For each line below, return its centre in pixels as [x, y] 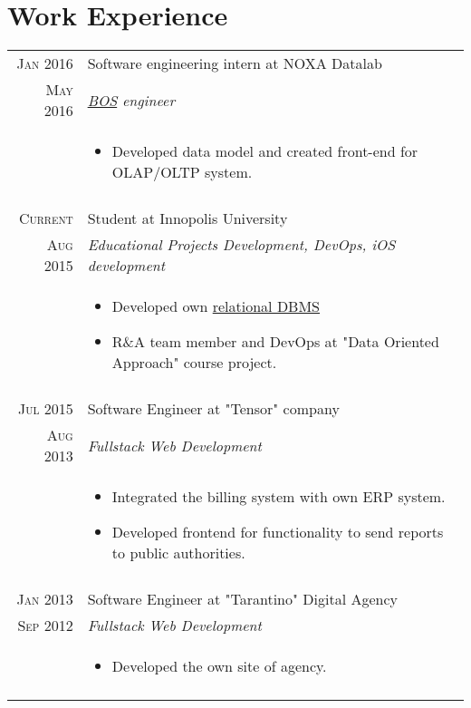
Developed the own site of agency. [219, 666]
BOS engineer [131, 100]
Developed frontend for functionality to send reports [278, 532]
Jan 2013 [45, 599]
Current [46, 218]
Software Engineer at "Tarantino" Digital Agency [242, 599]
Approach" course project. [194, 363]
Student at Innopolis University [187, 218]
